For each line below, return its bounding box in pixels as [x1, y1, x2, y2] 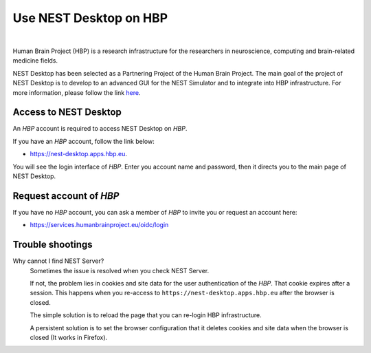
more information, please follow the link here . [12, 88, 141, 96]
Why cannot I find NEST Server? [12, 257, 104, 265]
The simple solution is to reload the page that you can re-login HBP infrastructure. [30, 311, 262, 319]
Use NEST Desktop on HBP [12, 10, 168, 25]
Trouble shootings [12, 239, 93, 250]
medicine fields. [12, 56, 58, 65]
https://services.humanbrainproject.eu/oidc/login [30, 221, 169, 229]
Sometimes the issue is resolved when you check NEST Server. [30, 266, 210, 275]
